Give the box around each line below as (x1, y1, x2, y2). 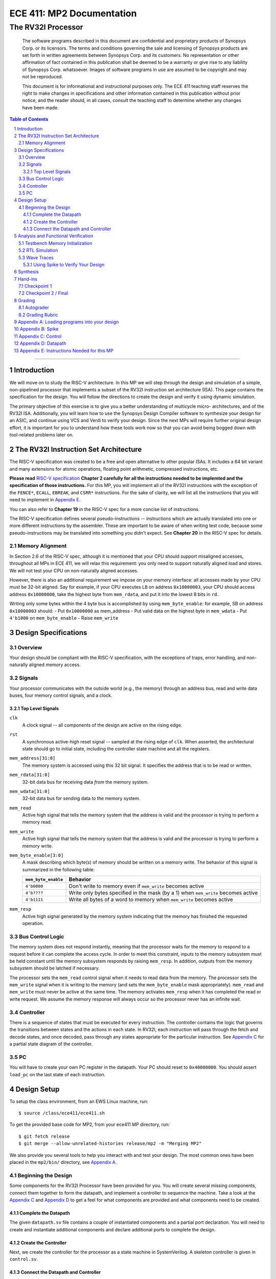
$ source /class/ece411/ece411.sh (18, 1110, 105, 1116)
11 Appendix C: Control (14, 333, 62, 339)
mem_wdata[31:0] (9, 788, 51, 794)
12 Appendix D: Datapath (14, 340, 66, 346)
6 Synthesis (14, 269, 39, 275)
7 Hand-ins (14, 276, 38, 282)
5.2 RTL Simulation (18, 247, 58, 253)
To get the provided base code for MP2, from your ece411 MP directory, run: (9, 1121, 170, 1128)
